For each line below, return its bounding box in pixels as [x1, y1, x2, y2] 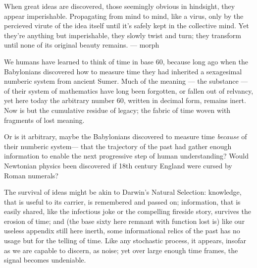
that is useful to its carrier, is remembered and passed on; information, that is [4, 196, 241, 207]
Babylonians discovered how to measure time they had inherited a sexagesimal [4, 66, 242, 76]
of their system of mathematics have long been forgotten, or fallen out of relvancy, [4, 85, 254, 96]
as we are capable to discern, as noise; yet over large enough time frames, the [4, 245, 238, 255]
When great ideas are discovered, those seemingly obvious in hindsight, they [4, 1, 235, 11]
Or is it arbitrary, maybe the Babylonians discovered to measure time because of [4, 131, 247, 142]
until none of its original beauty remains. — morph [4, 40, 159, 50]
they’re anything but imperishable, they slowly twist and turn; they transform [4, 30, 241, 40]
